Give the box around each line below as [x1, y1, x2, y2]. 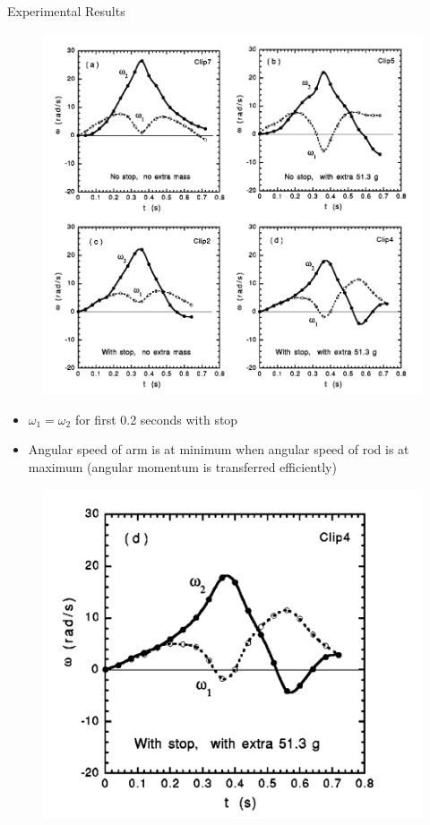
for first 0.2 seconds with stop [74, 409, 238, 428]
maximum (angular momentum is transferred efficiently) [28, 458, 337, 477]
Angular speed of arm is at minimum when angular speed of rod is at [28, 440, 409, 459]
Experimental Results [7, 2, 125, 20]
